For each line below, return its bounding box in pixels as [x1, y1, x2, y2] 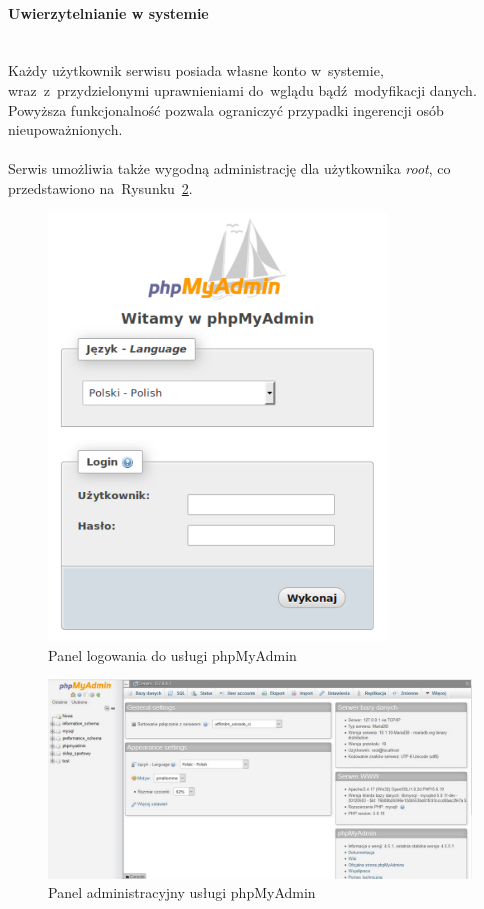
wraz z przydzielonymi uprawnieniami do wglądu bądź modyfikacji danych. [8, 79, 477, 100]
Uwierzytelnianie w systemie [8, 2, 209, 23]
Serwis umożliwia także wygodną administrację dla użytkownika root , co [8, 158, 451, 179]
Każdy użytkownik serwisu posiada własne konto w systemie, [8, 60, 384, 81]
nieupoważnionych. [8, 119, 123, 140]
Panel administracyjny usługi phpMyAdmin [48, 882, 316, 903]
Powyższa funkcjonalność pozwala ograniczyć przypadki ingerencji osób [8, 99, 444, 120]
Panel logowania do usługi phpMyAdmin [48, 644, 297, 665]
